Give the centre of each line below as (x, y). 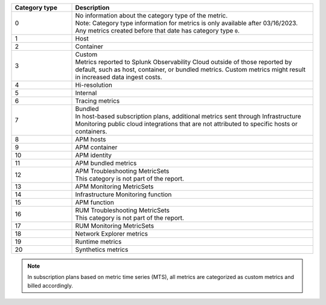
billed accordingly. (50, 285)
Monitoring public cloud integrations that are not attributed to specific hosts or (187, 124)
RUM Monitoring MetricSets (114, 226)
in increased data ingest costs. (119, 77)
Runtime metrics (98, 242)
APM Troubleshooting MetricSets (122, 171)
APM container (96, 147)
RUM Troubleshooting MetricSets (123, 210)
